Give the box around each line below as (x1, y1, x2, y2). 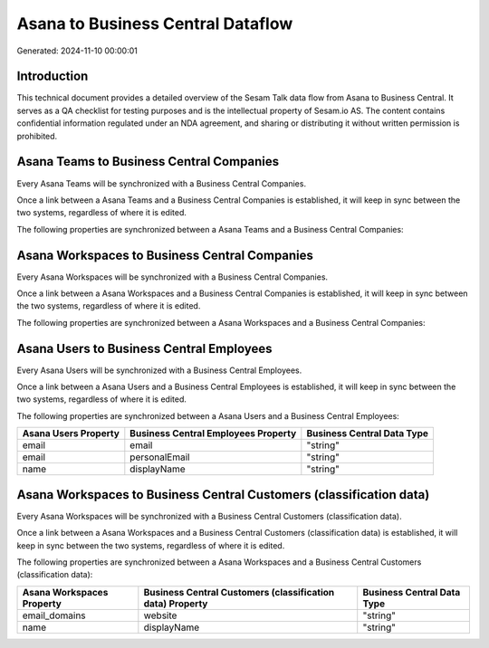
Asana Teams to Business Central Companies (16, 154, 280, 169)
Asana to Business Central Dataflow (16, 14, 293, 33)
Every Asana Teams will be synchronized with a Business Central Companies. (16, 177, 307, 189)
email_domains (22, 609, 86, 622)
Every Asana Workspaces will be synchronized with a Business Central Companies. (16, 272, 329, 282)
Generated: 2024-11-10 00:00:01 (16, 45, 138, 56)
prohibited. (16, 130, 58, 141)
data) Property (143, 597, 208, 610)
